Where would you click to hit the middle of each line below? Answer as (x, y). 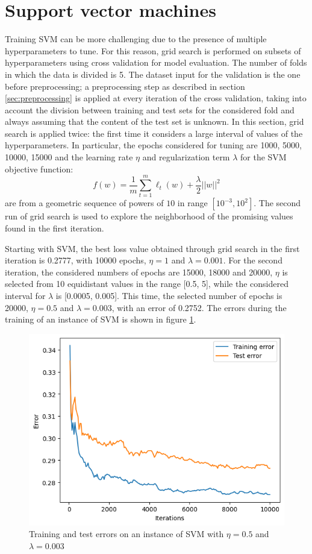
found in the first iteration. (55, 228)
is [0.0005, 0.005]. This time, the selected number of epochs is (169, 295)
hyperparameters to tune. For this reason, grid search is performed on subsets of (153, 50)
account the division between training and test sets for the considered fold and (150, 109)
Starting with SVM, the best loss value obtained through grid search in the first (152, 248)
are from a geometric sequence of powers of (84, 203)
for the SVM (264, 157)
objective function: (39, 168)
